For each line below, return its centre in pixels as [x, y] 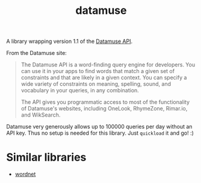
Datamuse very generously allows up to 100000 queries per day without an [99, 127]
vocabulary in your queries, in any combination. [80, 91]
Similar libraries [46, 157]
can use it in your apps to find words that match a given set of [98, 71]
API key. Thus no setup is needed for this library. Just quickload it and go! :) [100, 133]
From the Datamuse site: [37, 53]
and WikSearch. [41, 115]
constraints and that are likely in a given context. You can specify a [104, 78]
